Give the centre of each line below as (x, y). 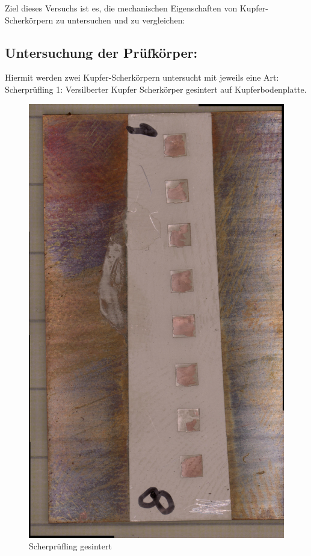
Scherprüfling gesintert (70, 546)
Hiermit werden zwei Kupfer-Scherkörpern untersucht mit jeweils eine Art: (142, 77)
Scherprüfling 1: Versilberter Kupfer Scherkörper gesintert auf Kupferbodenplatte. (156, 89)
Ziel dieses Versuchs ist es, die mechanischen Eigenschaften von (121, 8)
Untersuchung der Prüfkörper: (101, 52)
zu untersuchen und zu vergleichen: (120, 20)
